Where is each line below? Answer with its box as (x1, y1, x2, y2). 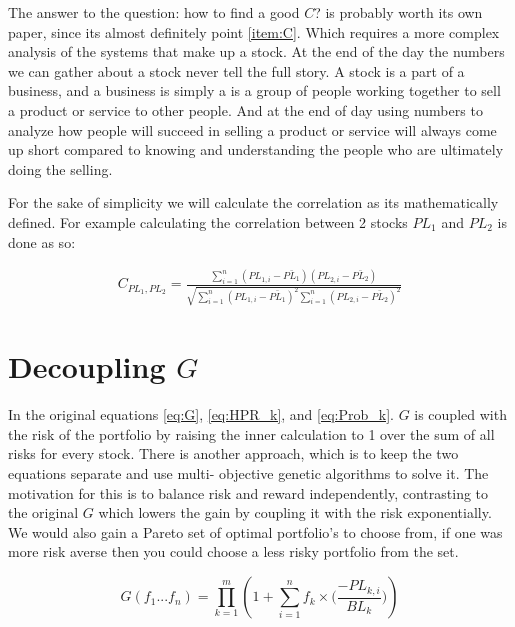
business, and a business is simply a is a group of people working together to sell (8, 80, 501, 101)
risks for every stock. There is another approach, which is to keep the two (8, 443, 459, 464)
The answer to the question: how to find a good (8, 2, 300, 22)
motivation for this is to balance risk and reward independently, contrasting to (8, 482, 489, 503)
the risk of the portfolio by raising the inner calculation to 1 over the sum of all (8, 423, 495, 444)
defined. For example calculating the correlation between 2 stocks (8, 211, 408, 232)
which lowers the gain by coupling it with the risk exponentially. (98, 502, 492, 523)
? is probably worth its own (314, 2, 483, 22)
